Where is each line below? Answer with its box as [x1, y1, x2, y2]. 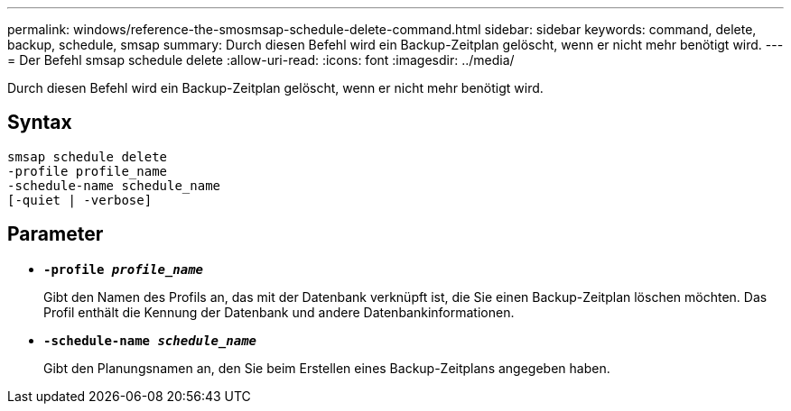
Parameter [7, 223, 104, 246]
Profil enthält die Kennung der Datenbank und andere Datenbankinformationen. [43, 304, 515, 320]
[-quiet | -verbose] [7, 192, 153, 207]
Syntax [7, 111, 72, 134]
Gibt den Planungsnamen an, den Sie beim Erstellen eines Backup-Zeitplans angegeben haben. [43, 360, 610, 376]
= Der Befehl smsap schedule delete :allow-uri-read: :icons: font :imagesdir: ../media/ [7, 52, 515, 68]
